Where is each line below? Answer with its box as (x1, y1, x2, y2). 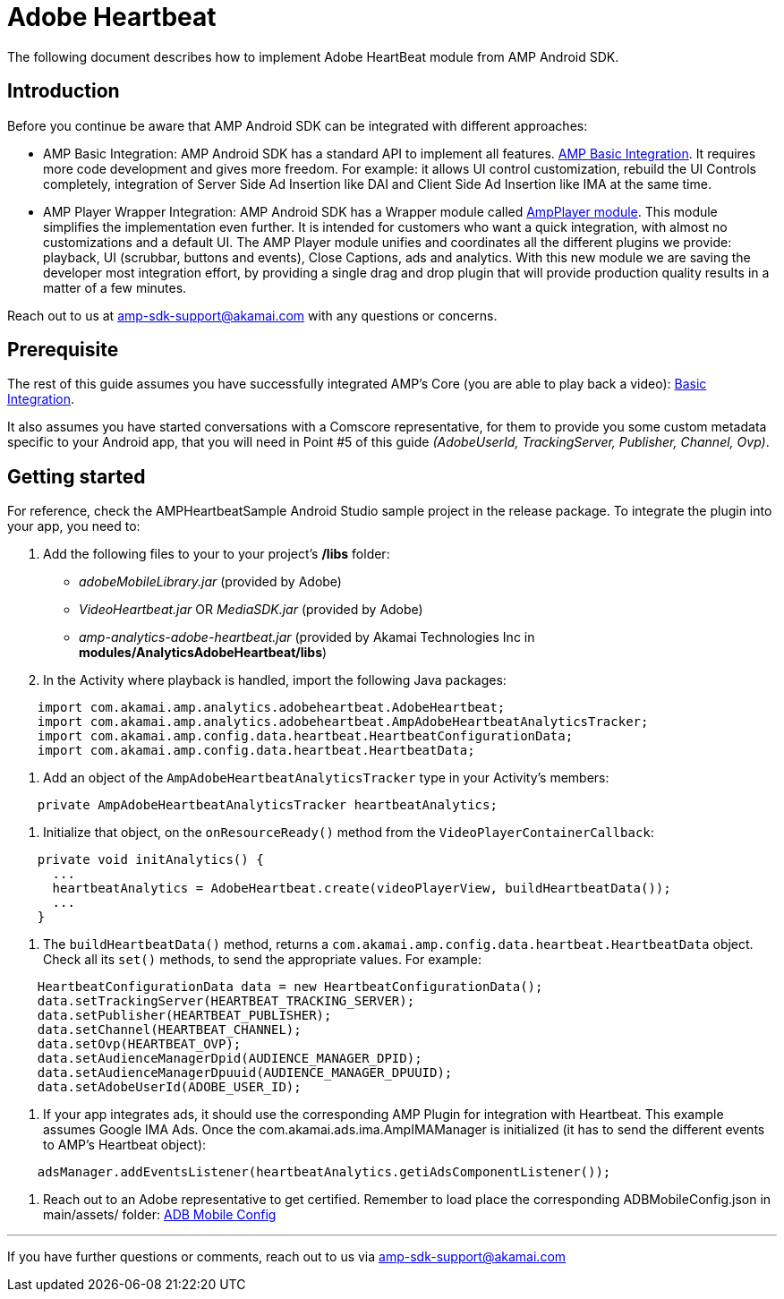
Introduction (7, 80, 120, 103)
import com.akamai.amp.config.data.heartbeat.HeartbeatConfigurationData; (37, 729, 574, 744)
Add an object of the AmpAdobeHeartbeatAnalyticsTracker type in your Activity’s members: (43, 770, 609, 786)
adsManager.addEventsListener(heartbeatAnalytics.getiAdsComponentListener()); (37, 1165, 611, 1180)
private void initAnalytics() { (37, 852, 264, 867)
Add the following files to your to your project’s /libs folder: (43, 546, 390, 562)
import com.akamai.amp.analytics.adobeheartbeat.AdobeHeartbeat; (37, 700, 506, 715)
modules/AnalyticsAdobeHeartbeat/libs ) (79, 645, 328, 661)
